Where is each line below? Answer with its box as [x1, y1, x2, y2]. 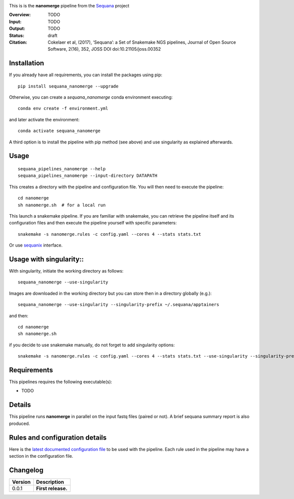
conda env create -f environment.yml [18, 106, 109, 111]
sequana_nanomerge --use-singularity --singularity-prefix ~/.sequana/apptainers [18, 302, 220, 307]
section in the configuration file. [9, 453, 73, 459]
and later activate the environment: [9, 116, 80, 122]
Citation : [9, 39, 27, 45]
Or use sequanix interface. [9, 242, 63, 248]
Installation [9, 59, 44, 67]
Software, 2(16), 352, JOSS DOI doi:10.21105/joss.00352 [48, 46, 161, 52]
